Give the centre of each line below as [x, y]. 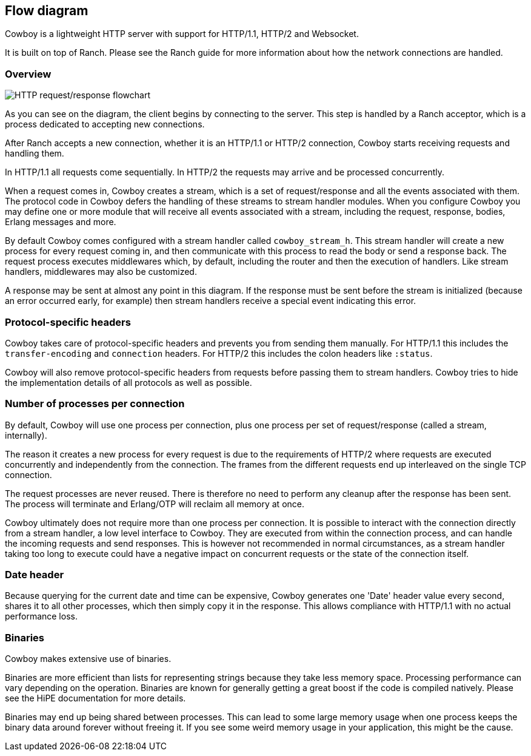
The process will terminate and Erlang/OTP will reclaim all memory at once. [155, 504]
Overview [28, 74]
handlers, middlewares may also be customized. [101, 272]
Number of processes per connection [95, 404]
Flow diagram [47, 11]
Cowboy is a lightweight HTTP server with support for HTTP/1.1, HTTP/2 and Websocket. [182, 34]
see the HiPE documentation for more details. [95, 698]
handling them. [35, 154]
